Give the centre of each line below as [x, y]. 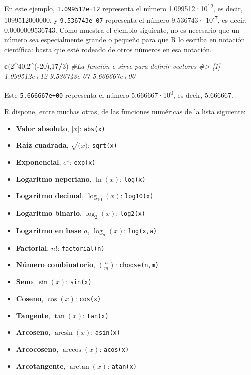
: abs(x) [92, 128]
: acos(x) [114, 349]
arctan [79, 367]
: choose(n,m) [137, 265]
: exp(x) [83, 161]
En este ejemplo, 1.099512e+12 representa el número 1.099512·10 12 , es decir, [123, 7]
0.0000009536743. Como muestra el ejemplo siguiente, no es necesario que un [122, 29]
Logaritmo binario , [49, 213]
